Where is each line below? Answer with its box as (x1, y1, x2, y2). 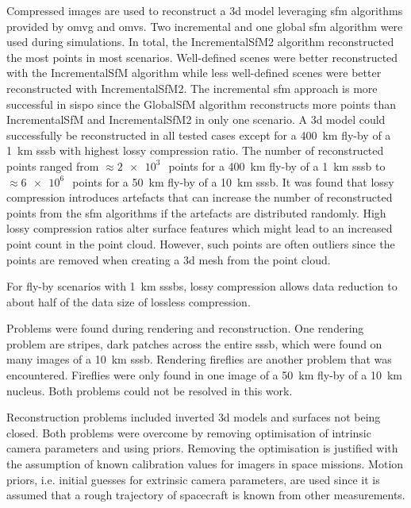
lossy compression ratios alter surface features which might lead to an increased (6, 220, 393, 237)
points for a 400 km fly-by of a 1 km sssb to (168, 157, 386, 174)
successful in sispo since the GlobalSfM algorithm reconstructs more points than (6, 95, 396, 112)
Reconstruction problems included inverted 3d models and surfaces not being (6, 409, 381, 425)
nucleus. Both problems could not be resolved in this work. (6, 382, 293, 398)
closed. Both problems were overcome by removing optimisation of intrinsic (6, 424, 371, 441)
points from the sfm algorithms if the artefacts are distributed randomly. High (6, 204, 386, 221)
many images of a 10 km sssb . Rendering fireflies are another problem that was (6, 351, 392, 368)
